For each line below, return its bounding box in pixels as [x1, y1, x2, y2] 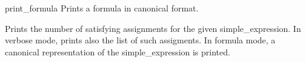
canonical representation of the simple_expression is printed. [5, 45, 230, 58]
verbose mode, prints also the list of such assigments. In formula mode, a [5, 34, 276, 46]
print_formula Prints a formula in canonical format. [5, 2, 199, 14]
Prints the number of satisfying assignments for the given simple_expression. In [5, 22, 301, 34]
